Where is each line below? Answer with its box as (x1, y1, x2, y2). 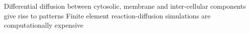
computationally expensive (4, 20, 84, 30)
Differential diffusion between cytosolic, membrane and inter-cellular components (4, 1, 246, 11)
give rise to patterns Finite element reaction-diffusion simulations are (4, 10, 211, 20)
